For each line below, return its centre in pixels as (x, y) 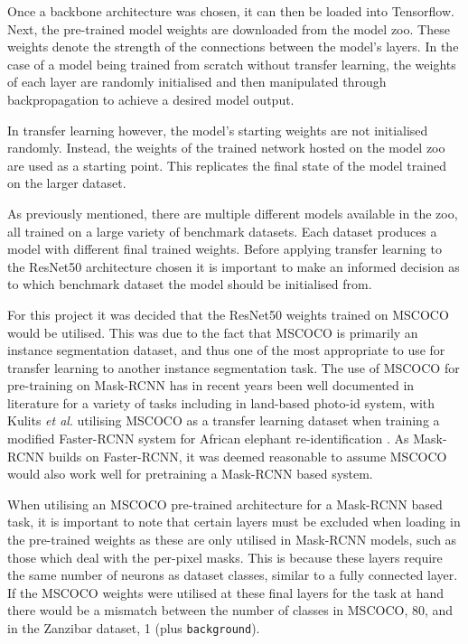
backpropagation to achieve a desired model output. (151, 99)
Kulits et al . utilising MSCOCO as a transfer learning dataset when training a (224, 420)
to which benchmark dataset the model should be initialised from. (190, 284)
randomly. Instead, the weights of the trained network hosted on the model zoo (226, 148)
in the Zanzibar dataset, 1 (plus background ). (134, 628)
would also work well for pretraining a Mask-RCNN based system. (190, 474)
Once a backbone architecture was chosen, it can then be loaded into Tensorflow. (231, 11)
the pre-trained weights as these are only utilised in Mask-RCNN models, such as (232, 540)
